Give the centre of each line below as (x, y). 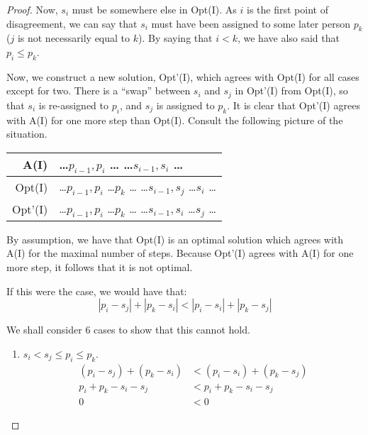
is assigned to (185, 105)
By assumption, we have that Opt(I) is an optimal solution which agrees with (175, 239)
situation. (27, 134)
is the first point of (287, 9)
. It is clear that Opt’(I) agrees (294, 105)
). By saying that (175, 38)
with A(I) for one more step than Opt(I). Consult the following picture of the (175, 120)
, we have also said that (288, 38)
